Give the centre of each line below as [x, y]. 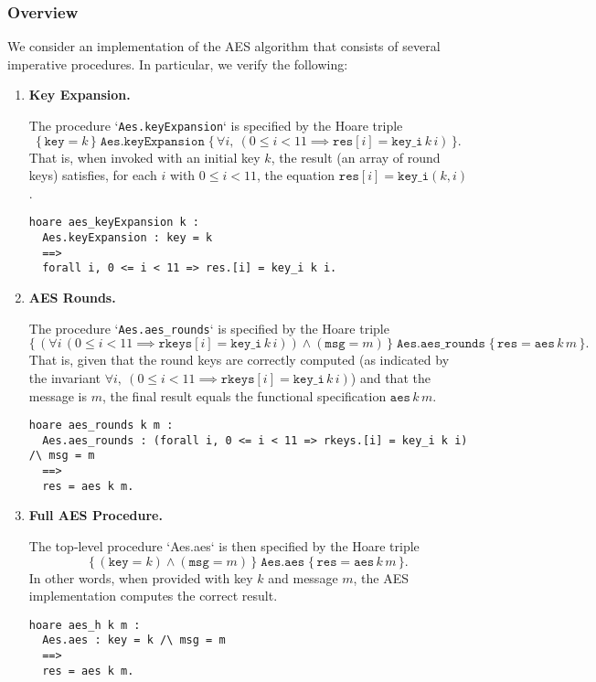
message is [58, 395]
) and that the [390, 377]
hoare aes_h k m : [85, 625]
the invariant [65, 377]
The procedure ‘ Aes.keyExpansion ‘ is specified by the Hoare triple [216, 125]
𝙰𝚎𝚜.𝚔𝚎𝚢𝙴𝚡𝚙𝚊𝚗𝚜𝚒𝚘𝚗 [152, 141]
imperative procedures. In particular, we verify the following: [178, 64]
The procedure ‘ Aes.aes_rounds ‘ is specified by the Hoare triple [209, 328]
